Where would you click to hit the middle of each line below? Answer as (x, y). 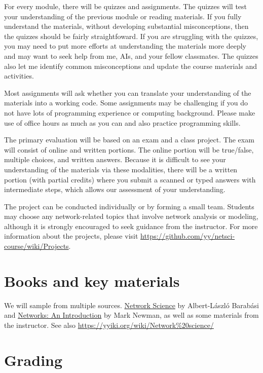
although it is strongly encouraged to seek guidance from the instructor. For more (131, 226)
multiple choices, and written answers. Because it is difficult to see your (115, 159)
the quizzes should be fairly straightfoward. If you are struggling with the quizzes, (131, 36)
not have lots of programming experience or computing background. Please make (130, 112)
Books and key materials (92, 281)
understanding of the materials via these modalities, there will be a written (121, 169)
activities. (19, 76)
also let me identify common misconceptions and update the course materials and (130, 66)
